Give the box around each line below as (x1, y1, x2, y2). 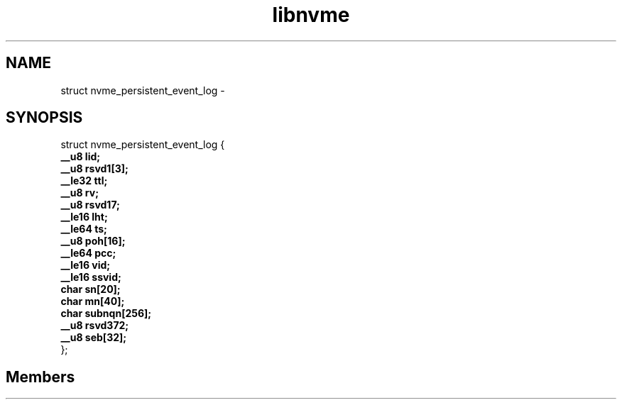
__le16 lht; (60, 211, 108, 223)
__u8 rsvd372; (60, 319, 129, 332)
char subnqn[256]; (60, 307, 152, 320)
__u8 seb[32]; (60, 331, 127, 344)
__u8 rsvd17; (60, 199, 120, 211)
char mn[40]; (60, 295, 125, 308)
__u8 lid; (60, 150, 101, 163)
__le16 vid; (60, 259, 111, 272)
